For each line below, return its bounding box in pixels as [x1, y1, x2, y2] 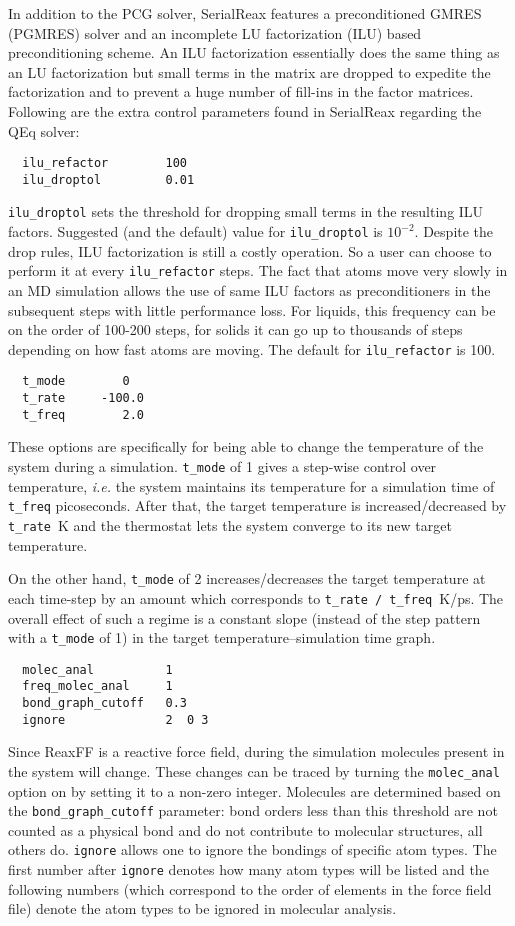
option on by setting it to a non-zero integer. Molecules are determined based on [8, 780, 501, 801]
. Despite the [414, 221, 494, 242]
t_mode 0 [22, 374, 130, 389]
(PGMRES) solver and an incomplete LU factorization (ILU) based [8, 22, 422, 43]
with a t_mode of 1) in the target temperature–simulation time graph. [8, 627, 436, 648]
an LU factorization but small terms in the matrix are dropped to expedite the [8, 61, 491, 82]
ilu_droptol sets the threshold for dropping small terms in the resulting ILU [8, 201, 484, 222]
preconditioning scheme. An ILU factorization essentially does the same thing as [8, 42, 500, 63]
